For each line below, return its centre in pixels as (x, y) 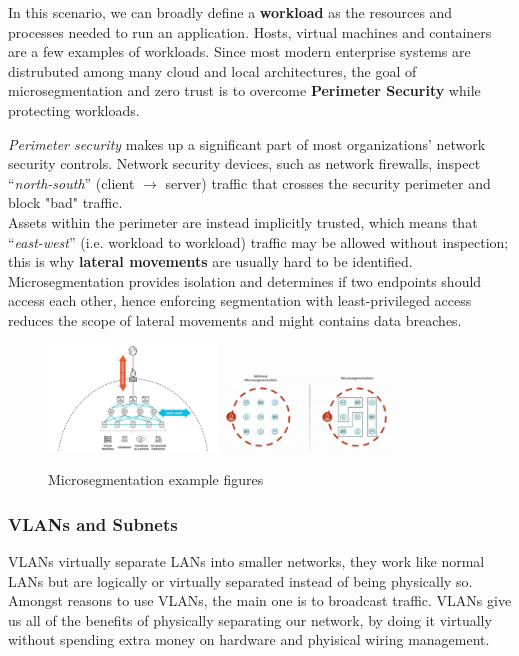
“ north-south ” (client (71, 182)
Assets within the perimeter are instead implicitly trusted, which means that (243, 221)
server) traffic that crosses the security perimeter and (328, 182)
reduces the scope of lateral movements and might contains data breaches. (235, 319)
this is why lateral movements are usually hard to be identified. (210, 261)
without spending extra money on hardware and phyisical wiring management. (249, 639)
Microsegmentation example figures (156, 479)
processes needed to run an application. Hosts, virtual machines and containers (250, 31)
